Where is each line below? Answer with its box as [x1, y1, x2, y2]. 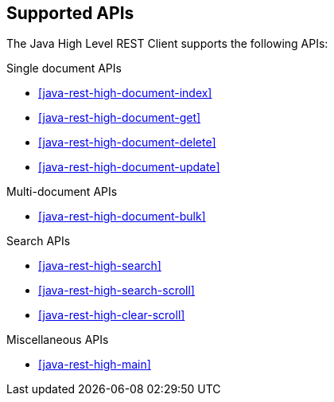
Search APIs [6, 234, 71, 248]
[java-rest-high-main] [38, 357, 151, 372]
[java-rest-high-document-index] [38, 86, 212, 100]
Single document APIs [6, 61, 122, 76]
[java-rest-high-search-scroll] [38, 283, 195, 298]
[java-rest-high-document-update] [38, 160, 220, 174]
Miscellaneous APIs [6, 333, 109, 347]
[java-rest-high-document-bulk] [38, 209, 206, 224]
